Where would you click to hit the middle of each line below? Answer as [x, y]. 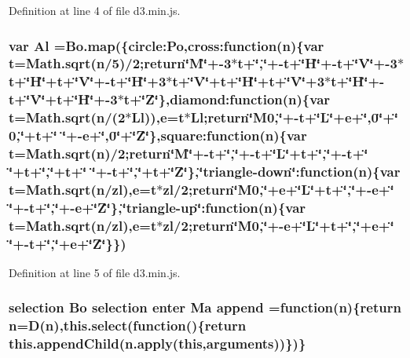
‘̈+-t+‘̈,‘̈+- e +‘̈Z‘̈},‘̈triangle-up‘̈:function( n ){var [157, 207]
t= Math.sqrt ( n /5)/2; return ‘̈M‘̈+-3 [120, 63]
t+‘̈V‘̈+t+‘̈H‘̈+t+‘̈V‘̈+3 [249, 81]
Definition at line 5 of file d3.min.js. [95, 272]
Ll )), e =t [158, 117]
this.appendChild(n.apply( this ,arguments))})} [157, 343]
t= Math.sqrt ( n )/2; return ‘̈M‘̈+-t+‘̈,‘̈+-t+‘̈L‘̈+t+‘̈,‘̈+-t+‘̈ [189, 153]
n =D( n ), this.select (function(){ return [128, 325]
